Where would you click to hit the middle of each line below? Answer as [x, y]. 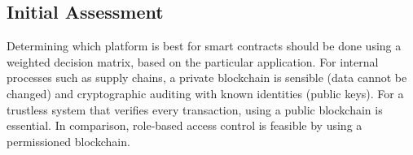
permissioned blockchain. [68, 141]
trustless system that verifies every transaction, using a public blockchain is [195, 109]
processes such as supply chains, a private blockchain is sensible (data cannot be [207, 77]
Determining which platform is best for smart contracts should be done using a [204, 46]
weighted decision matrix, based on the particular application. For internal [193, 61]
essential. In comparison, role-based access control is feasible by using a [185, 125]
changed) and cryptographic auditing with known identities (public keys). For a [205, 93]
